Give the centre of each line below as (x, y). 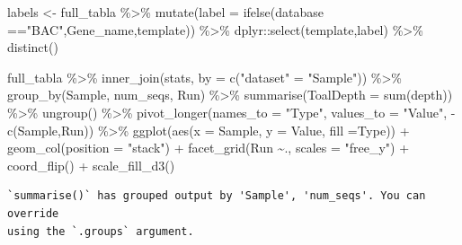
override (33, 213)
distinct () (33, 47)
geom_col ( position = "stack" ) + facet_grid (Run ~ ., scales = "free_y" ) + (209, 148)
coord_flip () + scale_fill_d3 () (91, 165)
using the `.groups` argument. (101, 231)
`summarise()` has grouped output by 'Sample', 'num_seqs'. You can (217, 196)
